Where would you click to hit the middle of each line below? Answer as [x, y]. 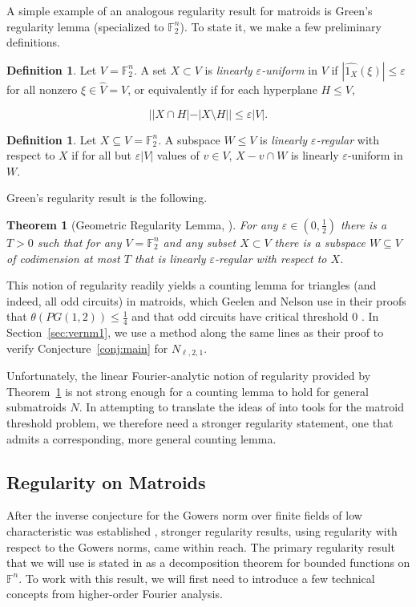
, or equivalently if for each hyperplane [222, 89]
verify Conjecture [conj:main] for [87, 348]
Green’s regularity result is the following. [107, 198]
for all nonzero [42, 89]
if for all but [102, 155]
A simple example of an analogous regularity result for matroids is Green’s [190, 10]
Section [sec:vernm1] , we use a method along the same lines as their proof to [195, 332]
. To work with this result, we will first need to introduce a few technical [197, 578]
